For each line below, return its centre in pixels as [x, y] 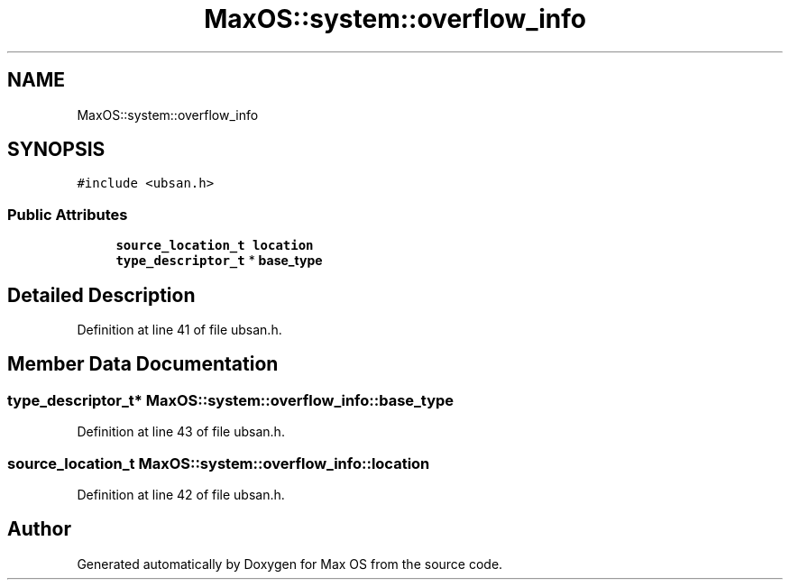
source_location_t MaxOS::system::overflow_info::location [219, 463]
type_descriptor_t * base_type [219, 261]
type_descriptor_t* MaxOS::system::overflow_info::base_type [231, 400]
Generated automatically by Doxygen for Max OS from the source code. [290, 564]
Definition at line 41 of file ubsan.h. [179, 330]
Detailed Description [101, 295]
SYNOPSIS [56, 150]
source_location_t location [215, 246]
